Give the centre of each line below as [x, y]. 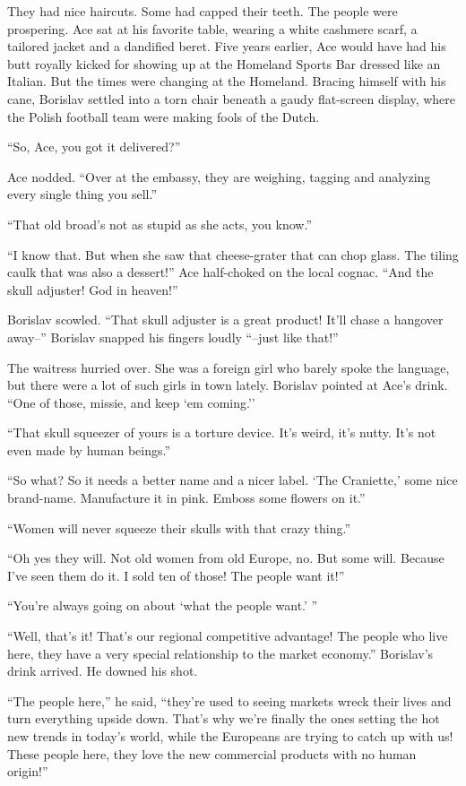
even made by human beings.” [89, 449]
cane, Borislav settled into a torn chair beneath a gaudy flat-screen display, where [232, 98]
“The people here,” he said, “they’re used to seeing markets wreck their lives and [229, 700]
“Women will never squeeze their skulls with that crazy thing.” [179, 527]
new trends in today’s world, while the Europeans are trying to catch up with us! [230, 736]
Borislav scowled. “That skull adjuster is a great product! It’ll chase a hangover [225, 320]
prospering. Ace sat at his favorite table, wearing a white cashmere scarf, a [212, 28]
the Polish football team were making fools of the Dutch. [164, 116]
